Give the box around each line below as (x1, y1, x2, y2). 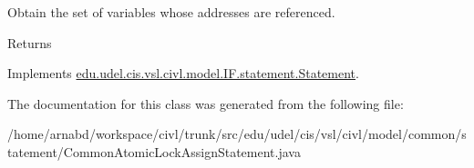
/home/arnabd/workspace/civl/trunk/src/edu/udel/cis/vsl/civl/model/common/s (7, 124, 467, 143)
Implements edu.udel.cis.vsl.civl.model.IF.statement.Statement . (7, 64, 359, 83)
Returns (7, 33, 52, 52)
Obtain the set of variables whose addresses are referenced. (7, 3, 335, 21)
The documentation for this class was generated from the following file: (7, 94, 404, 113)
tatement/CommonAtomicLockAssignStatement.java (7, 142, 301, 161)
